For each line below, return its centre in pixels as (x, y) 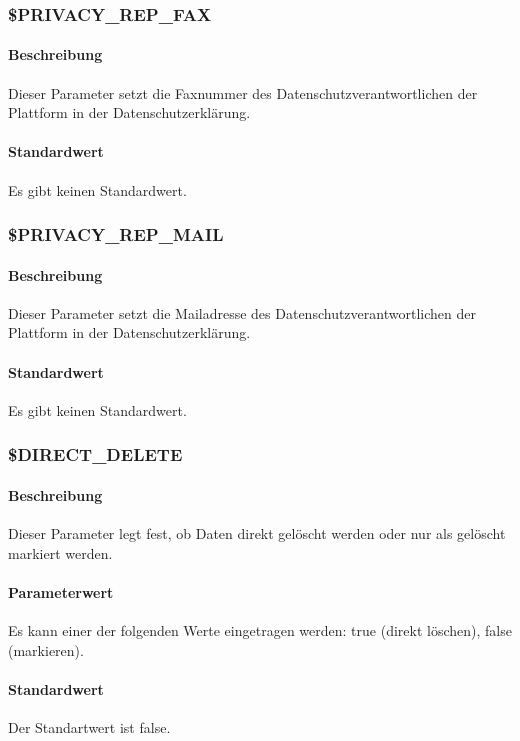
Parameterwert (61, 591)
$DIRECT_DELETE (95, 454)
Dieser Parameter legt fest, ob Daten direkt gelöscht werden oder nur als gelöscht (257, 533)
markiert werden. (60, 552)
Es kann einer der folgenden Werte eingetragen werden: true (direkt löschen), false (260, 630)
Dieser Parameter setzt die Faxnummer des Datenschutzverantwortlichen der (243, 92)
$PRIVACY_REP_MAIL (116, 234)
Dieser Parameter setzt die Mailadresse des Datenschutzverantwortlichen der (242, 312)
